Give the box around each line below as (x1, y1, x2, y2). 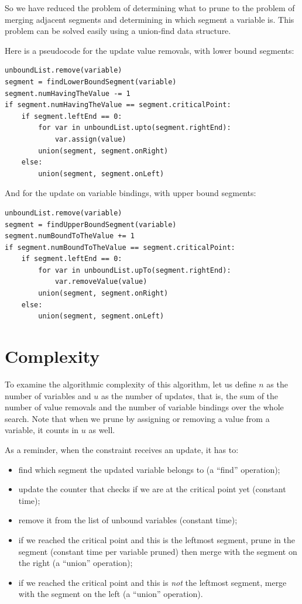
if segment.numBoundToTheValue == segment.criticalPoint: (5, 243, 235, 252)
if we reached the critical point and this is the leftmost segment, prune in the (18, 533, 295, 545)
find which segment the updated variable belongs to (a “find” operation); (18, 463, 280, 475)
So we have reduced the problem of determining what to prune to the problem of (5, 2, 295, 13)
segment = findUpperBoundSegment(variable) (5, 220, 177, 229)
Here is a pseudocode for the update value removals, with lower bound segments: (5, 44, 294, 56)
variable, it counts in (5, 424, 79, 436)
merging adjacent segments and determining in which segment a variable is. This (5, 13, 294, 25)
